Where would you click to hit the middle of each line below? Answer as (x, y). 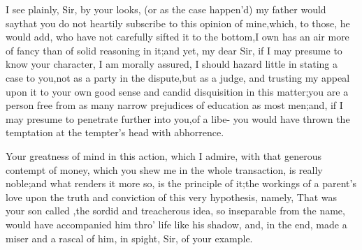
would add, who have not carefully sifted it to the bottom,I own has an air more (178, 37)
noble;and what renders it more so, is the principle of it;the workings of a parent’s (181, 183)
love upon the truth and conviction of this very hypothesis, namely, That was (172, 197)
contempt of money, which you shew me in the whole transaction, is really (164, 169)
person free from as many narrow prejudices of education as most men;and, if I (174, 105)
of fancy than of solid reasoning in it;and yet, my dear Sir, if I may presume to (174, 50)
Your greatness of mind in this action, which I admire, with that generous (164, 155)
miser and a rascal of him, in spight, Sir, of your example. (129, 238)
